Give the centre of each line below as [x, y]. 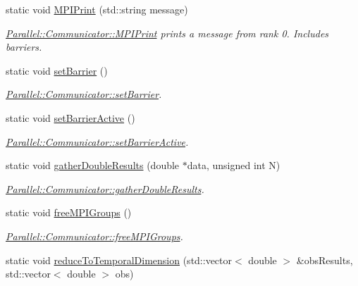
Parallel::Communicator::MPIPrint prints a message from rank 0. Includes [167, 33]
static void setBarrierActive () [70, 117]
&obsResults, [325, 260]
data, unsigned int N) [234, 165]
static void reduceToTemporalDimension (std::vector [119, 260]
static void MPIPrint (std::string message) [97, 9]
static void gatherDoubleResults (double [93, 165]
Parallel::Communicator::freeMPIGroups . [94, 236]
